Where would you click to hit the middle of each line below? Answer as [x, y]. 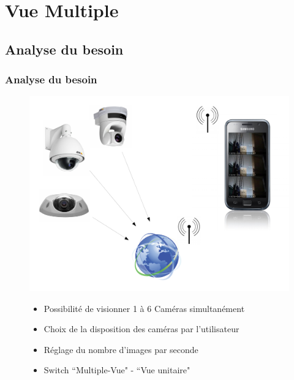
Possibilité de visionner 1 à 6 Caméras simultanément [144, 308]
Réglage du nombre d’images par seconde [121, 349]
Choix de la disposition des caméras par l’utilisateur [141, 329]
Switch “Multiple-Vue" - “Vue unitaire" [117, 370]
